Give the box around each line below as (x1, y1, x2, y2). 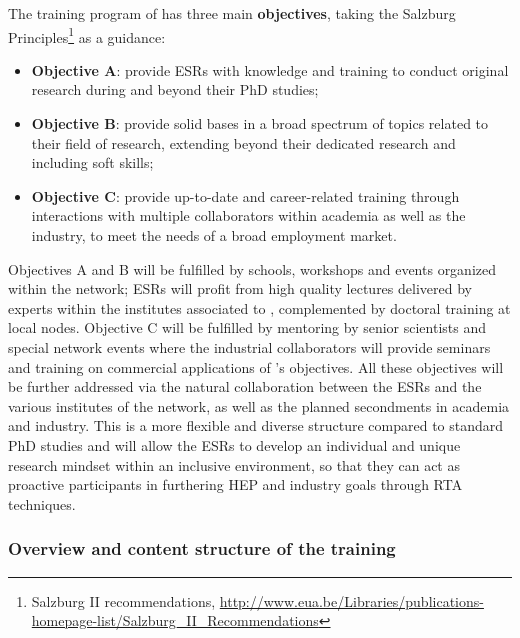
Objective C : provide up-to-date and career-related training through (31, 185, 460, 206)
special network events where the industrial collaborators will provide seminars (8, 336, 491, 357)
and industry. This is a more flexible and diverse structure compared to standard (8, 415, 504, 436)
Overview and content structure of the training (8, 536, 396, 561)
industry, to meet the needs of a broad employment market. (31, 225, 397, 245)
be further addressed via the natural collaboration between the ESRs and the (8, 376, 482, 397)
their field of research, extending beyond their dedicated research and (31, 132, 456, 153)
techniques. (8, 493, 76, 514)
